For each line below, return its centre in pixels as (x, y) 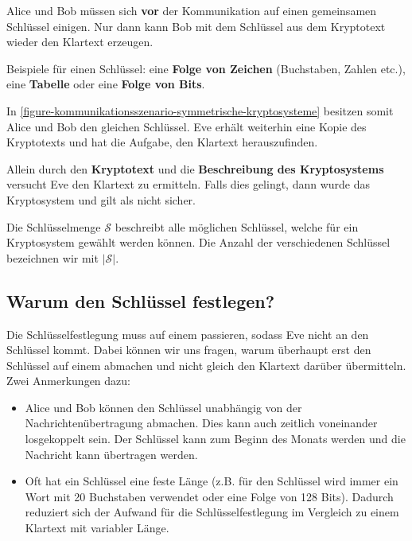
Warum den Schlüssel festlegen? (141, 300)
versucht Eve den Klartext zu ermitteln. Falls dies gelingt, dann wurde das (189, 184)
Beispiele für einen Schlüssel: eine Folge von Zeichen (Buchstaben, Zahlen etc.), (206, 68)
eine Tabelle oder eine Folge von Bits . (106, 84)
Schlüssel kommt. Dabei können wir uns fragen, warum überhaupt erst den (189, 350)
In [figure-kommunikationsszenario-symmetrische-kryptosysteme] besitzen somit (200, 110)
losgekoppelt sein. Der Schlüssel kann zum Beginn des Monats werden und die (215, 439)
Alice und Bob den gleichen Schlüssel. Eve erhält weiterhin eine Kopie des (187, 126)
